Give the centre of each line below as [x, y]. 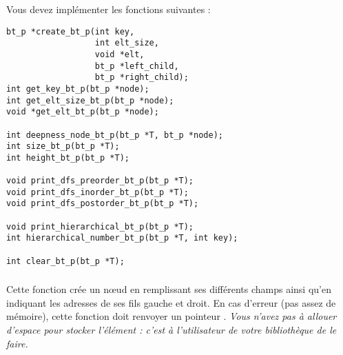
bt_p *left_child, [137, 66]
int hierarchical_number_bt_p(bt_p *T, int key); [122, 238]
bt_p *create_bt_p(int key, [71, 31]
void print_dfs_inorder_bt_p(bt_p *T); [97, 192]
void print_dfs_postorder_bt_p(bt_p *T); [103, 204]
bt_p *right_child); [142, 78]
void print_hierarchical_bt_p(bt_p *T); [100, 226]
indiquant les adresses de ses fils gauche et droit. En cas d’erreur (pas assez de [171, 302]
